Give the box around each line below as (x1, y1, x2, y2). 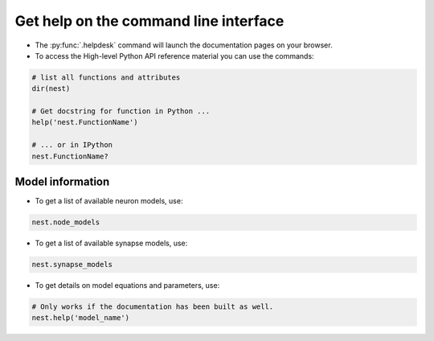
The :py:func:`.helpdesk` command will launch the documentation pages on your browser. (35, 40, 333, 50)
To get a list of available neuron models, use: (35, 196, 183, 206)
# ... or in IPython (31, 141, 113, 150)
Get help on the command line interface (14, 12, 285, 30)
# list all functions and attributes (31, 72, 181, 82)
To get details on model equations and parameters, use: (35, 281, 220, 290)
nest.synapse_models (31, 260, 113, 269)
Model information (14, 175, 110, 189)
